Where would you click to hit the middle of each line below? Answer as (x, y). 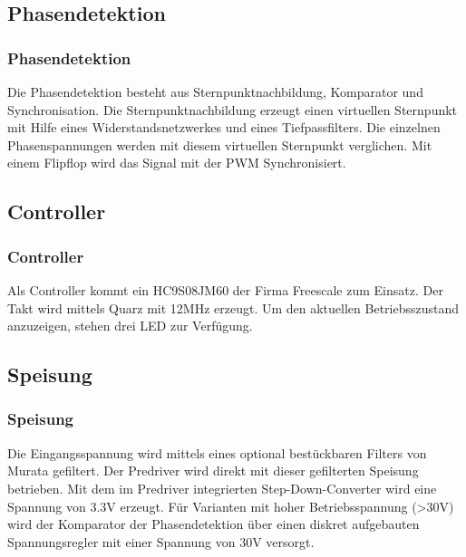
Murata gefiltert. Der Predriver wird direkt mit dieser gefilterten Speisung (213, 471)
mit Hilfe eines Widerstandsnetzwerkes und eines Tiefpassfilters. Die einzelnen (224, 127)
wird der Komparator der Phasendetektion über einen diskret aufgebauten (214, 524)
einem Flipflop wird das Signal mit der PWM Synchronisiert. (177, 163)
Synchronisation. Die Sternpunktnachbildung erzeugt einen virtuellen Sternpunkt (233, 109)
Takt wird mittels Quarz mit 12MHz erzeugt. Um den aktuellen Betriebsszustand (233, 307)
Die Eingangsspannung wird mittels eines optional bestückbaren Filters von (217, 452)
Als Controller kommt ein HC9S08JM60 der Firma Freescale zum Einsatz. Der (225, 289)
